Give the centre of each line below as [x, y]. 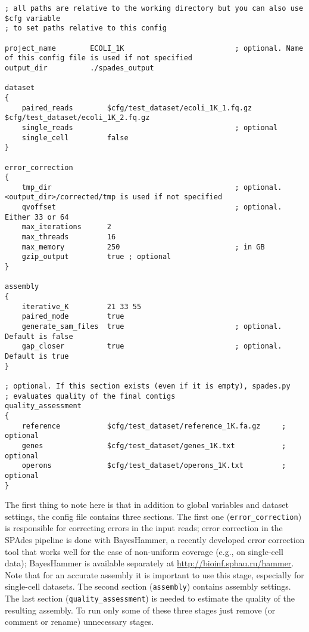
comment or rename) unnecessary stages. [79, 622]
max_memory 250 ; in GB [143, 247]
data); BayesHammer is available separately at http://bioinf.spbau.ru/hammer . [149, 563]
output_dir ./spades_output [79, 68]
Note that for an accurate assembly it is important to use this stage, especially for [154, 574]
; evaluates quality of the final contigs [90, 396]
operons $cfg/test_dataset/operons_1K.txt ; [154, 466]
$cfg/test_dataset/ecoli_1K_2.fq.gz [77, 118]
